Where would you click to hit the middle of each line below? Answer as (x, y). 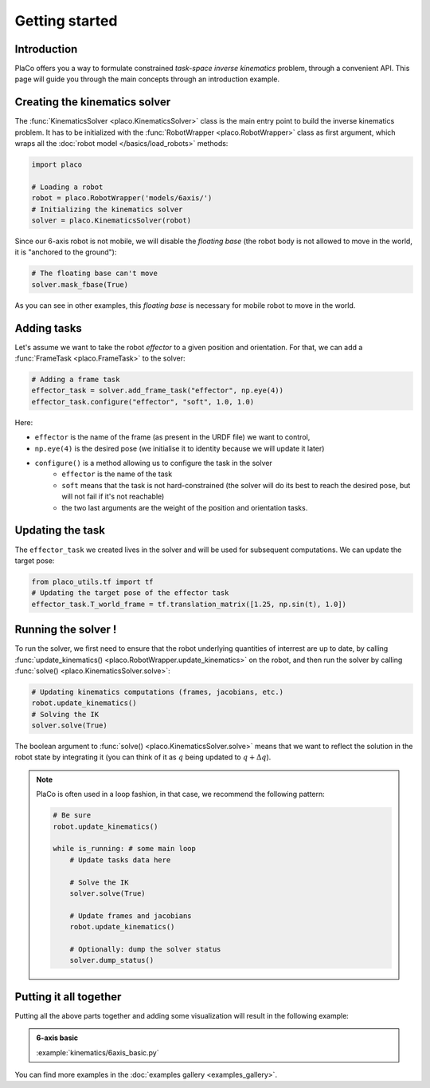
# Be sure (72, 815)
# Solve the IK (99, 882)
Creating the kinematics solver (93, 102)
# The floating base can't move (95, 274)
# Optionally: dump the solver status (145, 949)
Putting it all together (68, 997)
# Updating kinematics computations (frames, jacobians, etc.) (158, 692)
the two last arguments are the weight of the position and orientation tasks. (185, 507)
